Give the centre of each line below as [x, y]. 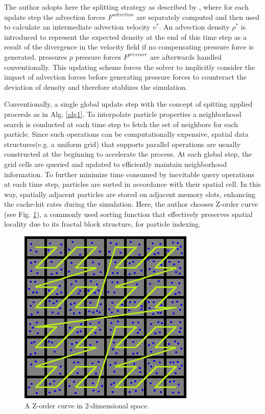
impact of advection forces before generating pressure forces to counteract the [125, 77]
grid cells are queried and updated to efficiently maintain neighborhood [116, 164]
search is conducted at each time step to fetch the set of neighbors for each [121, 124]
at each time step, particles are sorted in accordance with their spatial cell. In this [132, 184]
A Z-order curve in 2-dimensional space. [87, 405]
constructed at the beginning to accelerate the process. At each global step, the [128, 154]
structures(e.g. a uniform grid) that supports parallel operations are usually [122, 144]
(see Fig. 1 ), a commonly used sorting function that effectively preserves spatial [128, 214]
